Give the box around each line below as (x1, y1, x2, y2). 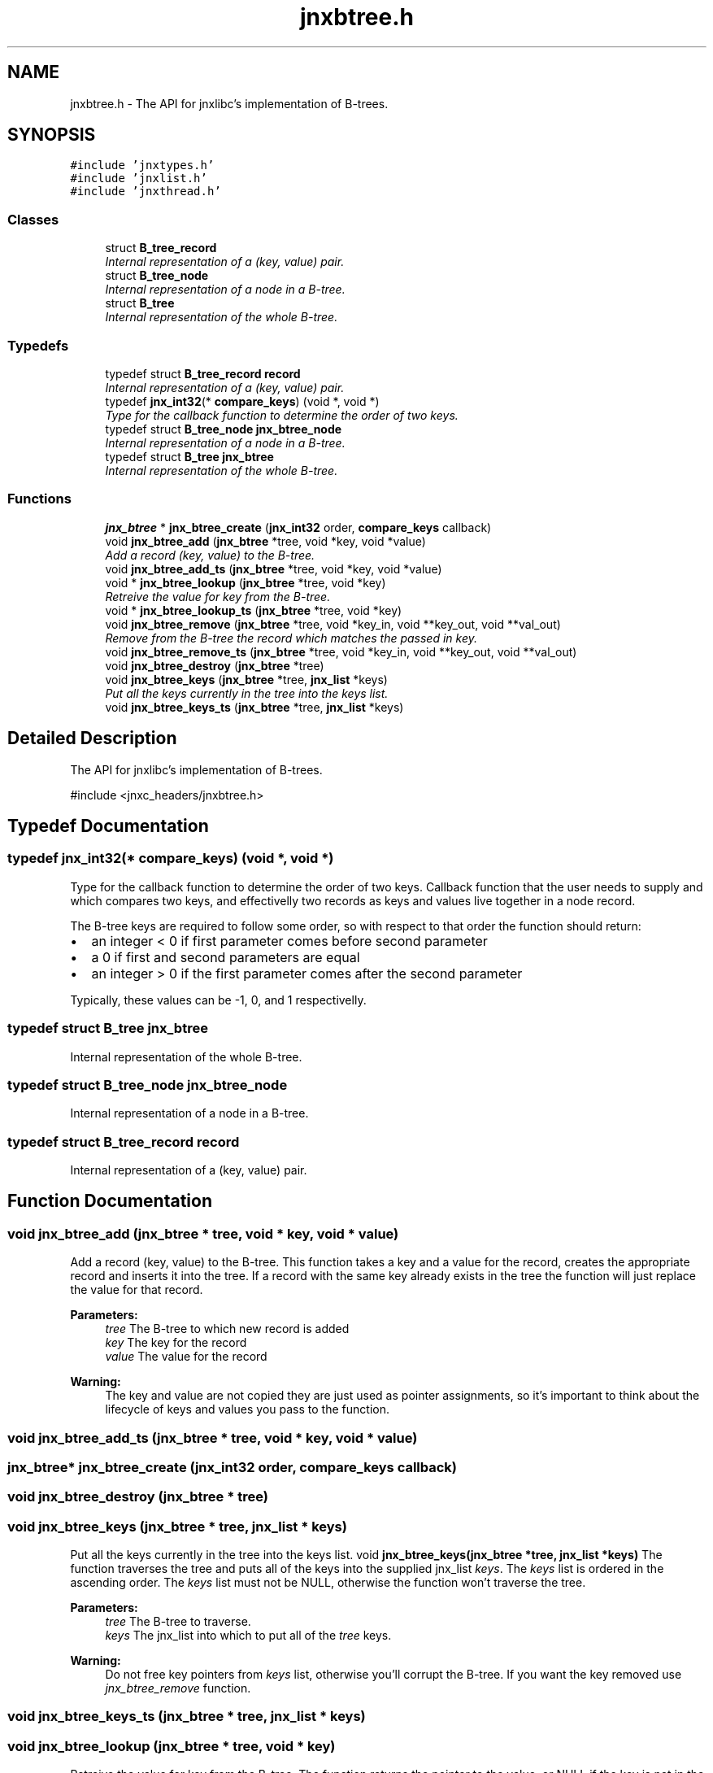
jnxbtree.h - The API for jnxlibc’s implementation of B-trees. (70, 96, 389, 111)
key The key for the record (105, 1335, 247, 1350)
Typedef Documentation (7, 815, 209, 836)
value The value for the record (105, 1349, 267, 1364)
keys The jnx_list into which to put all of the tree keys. (105, 1628, 392, 1643)
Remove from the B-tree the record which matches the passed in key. (105, 630, 477, 645)
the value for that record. (70, 1283, 203, 1297)
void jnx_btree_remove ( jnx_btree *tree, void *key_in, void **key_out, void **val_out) (105, 616, 561, 631)
